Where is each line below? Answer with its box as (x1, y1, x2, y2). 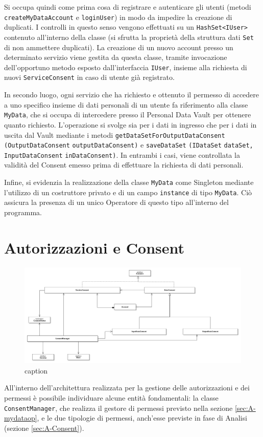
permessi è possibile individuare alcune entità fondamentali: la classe (4, 392, 219, 403)
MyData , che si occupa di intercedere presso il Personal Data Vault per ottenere (4, 109, 251, 120)
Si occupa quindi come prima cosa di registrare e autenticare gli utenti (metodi (4, 2, 251, 12)
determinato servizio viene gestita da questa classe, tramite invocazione (4, 52, 227, 63)
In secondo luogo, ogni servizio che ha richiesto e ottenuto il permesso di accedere (4, 89, 259, 100)
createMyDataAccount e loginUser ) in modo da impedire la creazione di (4, 11, 232, 22)
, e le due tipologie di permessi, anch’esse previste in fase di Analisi (37, 412, 247, 423)
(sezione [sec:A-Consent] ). (4, 422, 84, 433)
